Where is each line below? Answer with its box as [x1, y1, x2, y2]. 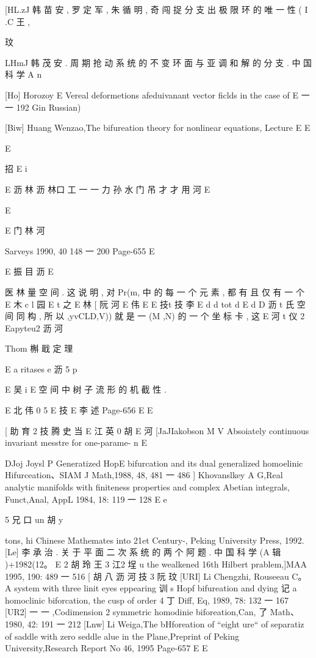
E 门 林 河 [5, 224, 45, 237]
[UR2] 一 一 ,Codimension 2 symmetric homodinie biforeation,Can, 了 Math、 [5, 605, 299, 618]
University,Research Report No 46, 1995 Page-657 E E [5, 641, 208, 654]
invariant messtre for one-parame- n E [5, 436, 148, 449]
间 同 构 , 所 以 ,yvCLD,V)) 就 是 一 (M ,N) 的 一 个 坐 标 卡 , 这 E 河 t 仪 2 [5, 309, 305, 322]
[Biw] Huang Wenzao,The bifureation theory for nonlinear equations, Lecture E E [5, 121, 311, 134]
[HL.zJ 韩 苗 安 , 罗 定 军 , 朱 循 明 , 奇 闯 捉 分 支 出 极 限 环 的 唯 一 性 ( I [5, 3, 308, 15]
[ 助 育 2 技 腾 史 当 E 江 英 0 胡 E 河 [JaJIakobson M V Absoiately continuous [5, 424, 309, 437]
